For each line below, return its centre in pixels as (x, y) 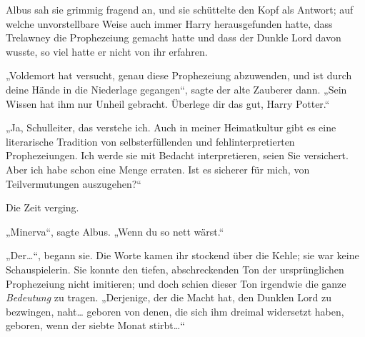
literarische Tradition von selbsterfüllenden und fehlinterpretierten (150, 141)
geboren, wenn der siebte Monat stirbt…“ (95, 325)
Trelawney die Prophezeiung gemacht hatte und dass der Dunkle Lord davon (174, 37)
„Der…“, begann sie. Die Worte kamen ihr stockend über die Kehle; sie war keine (182, 255)
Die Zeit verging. (42, 207)
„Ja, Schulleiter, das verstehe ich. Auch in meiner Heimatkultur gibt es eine (171, 127)
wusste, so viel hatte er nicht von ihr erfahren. (107, 51)
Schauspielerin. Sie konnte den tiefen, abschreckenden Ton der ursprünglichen (175, 269)
